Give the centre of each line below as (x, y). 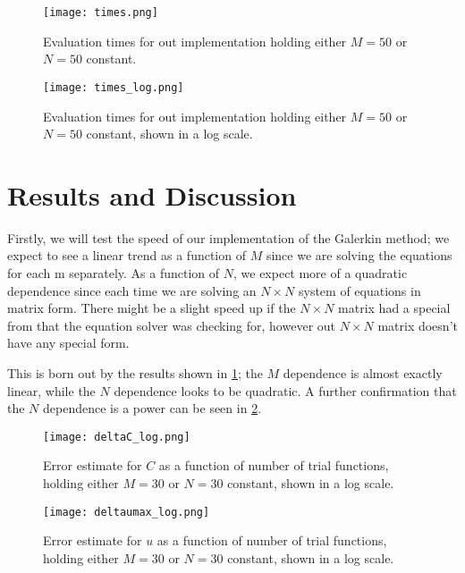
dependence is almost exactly (363, 372)
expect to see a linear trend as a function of (127, 255)
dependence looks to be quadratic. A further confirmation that (285, 390)
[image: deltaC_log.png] (117, 437)
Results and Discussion (152, 194)
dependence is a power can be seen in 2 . (152, 408)
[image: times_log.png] (114, 87)
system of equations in (359, 290)
